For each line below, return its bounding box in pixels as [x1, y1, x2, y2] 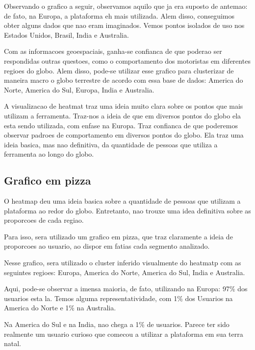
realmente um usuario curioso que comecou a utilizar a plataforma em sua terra [4, 328, 243, 339]
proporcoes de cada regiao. [4, 215, 84, 225]
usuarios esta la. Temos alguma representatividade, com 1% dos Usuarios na [4, 293, 233, 303]
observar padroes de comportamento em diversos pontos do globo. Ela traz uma [4, 130, 244, 140]
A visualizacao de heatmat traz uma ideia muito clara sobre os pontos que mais [4, 101, 243, 111]
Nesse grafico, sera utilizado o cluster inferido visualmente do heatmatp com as [4, 257, 241, 268]
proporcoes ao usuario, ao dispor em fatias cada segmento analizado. [4, 241, 210, 251]
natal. [4, 338, 22, 349]
